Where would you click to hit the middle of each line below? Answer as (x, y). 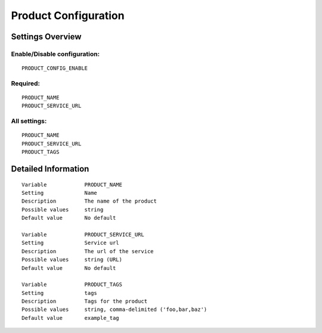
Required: (26, 83)
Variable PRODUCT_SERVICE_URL (83, 234)
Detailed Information (50, 169)
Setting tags (60, 293)
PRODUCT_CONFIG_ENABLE (55, 68)
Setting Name (60, 193)
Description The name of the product (89, 201)
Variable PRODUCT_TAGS (72, 285)
